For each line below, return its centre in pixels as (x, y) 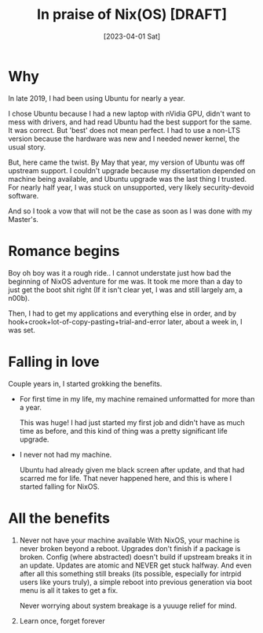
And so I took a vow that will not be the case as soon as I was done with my (130, 211)
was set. (22, 330)
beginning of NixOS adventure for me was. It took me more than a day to (126, 281)
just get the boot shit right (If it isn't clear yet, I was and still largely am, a (126, 290)
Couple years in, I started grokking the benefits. (85, 383)
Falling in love (54, 362)
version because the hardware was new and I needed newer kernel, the (124, 139)
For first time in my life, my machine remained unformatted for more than (137, 398)
